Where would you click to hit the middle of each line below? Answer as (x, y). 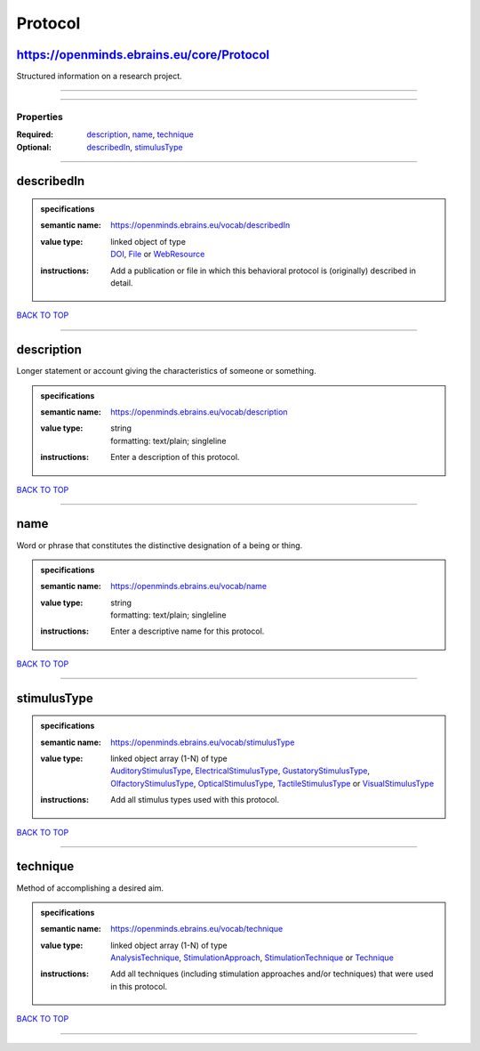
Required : (35, 134)
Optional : (34, 147)
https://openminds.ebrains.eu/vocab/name (188, 586)
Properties (40, 117)
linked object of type (148, 241)
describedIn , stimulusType (135, 147)
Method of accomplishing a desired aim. (90, 888)
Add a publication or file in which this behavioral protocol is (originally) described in (264, 271)
